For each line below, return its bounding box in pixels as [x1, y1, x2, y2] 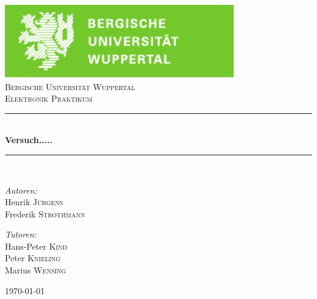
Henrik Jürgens [5, 195, 63, 208]
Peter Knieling [5, 252, 61, 264]
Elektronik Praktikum [5, 92, 93, 105]
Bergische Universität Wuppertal [5, 80, 135, 93]
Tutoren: [5, 228, 37, 241]
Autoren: [5, 183, 37, 196]
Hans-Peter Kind [5, 239, 68, 252]
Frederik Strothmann [5, 207, 85, 220]
